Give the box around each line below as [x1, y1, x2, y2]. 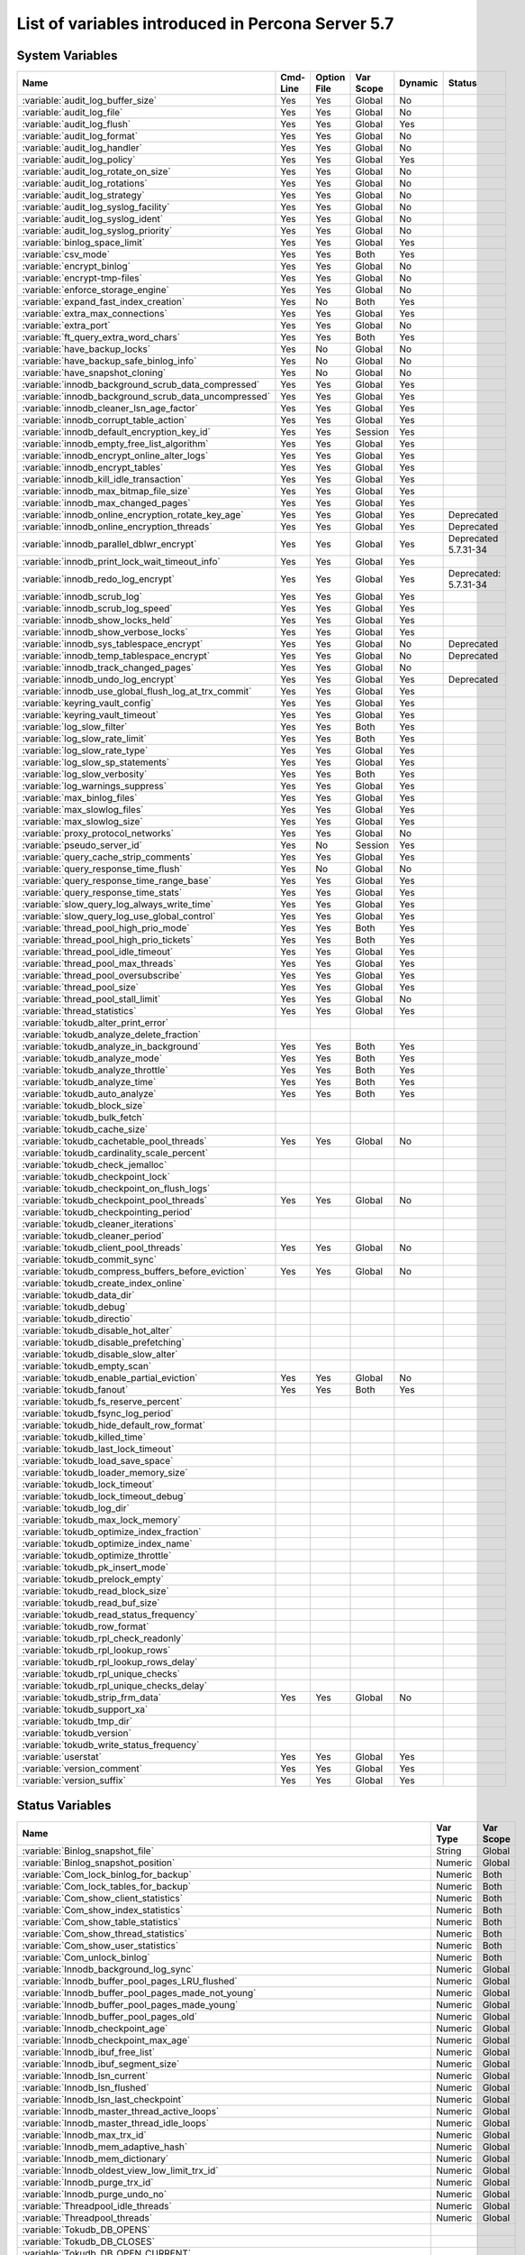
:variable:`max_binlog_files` [22, 792, 138, 805]
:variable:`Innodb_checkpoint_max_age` [22, 2034, 191, 2047]
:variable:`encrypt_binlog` [22, 260, 131, 272]
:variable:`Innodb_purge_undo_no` [22, 2187, 167, 2200]
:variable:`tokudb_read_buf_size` [22, 1597, 160, 1609]
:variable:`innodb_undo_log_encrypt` [22, 673, 177, 686]
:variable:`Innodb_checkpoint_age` [22, 2021, 168, 2034]
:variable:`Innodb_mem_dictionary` [22, 2152, 169, 2165]
